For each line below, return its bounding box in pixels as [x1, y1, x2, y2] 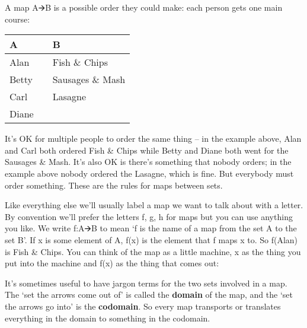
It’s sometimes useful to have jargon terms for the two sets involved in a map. [5, 276, 287, 289]
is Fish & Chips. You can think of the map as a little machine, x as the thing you [5, 245, 301, 257]
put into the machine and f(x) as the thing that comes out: [5, 257, 219, 269]
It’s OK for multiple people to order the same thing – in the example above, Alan [5, 132, 302, 145]
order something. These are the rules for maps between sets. [5, 179, 223, 191]
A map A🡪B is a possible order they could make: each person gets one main [5, 1, 283, 13]
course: [5, 12, 30, 25]
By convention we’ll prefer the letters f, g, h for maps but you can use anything [5, 210, 293, 222]
